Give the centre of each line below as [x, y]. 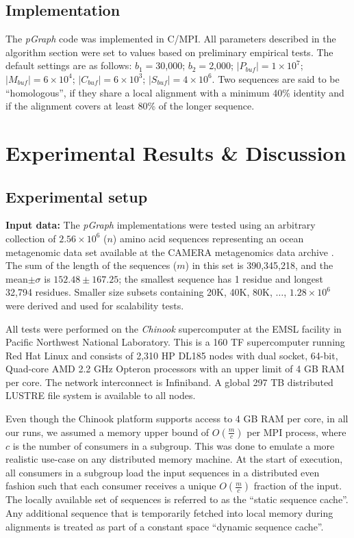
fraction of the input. [298, 486]
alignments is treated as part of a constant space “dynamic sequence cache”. [165, 526]
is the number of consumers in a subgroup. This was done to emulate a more [174, 445]
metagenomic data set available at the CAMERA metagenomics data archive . [170, 252]
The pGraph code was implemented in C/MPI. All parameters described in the [171, 39]
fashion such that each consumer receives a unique [111, 486]
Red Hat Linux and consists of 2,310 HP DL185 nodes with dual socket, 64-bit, [172, 355]
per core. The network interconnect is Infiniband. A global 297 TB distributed [169, 382]
